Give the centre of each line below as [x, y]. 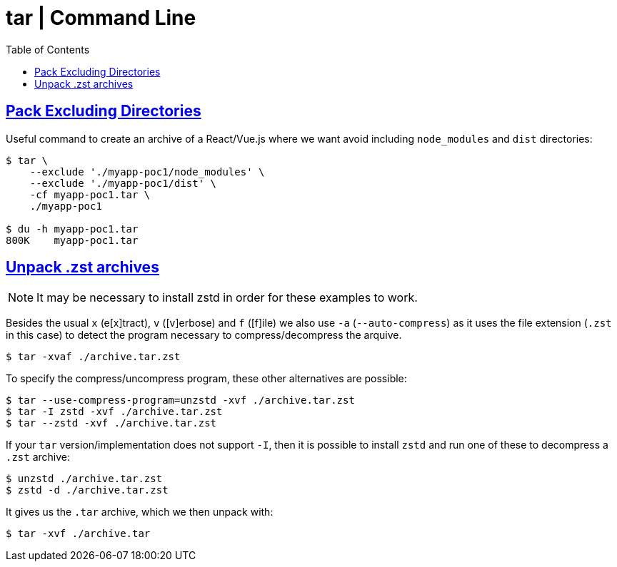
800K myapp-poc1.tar [72, 240]
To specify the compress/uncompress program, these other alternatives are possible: [206, 379]
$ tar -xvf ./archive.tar [78, 534]
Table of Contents [48, 49]
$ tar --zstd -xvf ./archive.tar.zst [111, 423]
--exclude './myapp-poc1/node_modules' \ [147, 172]
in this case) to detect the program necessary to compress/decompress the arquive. [204, 335]
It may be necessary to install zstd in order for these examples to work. [227, 298]
